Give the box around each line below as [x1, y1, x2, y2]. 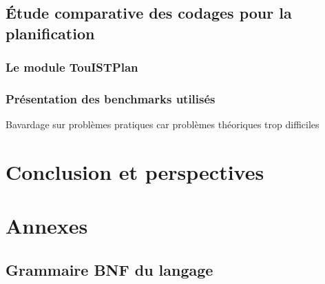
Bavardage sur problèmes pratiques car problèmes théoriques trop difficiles [6, 117, 319, 132]
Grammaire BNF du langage [6, 258, 213, 280]
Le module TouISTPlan [6, 59, 138, 76]
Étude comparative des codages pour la [6, 2, 292, 23]
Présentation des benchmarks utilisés [6, 90, 216, 107]
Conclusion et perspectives [6, 158, 264, 186]
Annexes [6, 212, 88, 240]
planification [6, 22, 95, 43]
